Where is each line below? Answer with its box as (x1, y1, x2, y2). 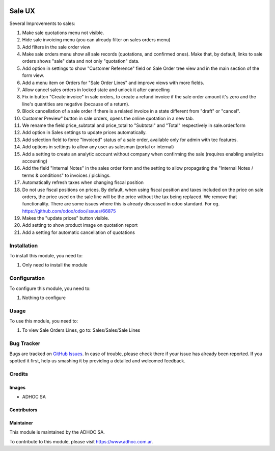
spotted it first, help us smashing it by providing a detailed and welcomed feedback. (9, 357, 185, 364)
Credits (9, 370, 28, 377)
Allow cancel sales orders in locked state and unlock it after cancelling (22, 87, 170, 93)
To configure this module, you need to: (9, 285, 91, 291)
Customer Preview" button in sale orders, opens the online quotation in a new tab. (22, 115, 194, 121)
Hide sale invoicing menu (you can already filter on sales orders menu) (22, 37, 171, 43)
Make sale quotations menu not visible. (22, 30, 104, 36)
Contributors (9, 407, 38, 413)
